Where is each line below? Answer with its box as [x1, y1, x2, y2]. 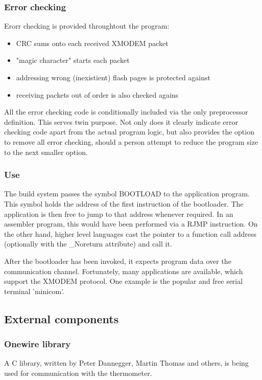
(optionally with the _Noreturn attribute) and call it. [4, 238, 172, 249]
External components [4, 310, 119, 326]
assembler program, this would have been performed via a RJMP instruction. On [4, 218, 258, 229]
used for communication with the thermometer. [4, 367, 152, 378]
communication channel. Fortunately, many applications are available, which [4, 265, 243, 276]
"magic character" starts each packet [16, 55, 130, 65]
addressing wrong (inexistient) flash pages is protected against [16, 72, 211, 82]
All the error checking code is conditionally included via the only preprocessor [4, 106, 248, 117]
